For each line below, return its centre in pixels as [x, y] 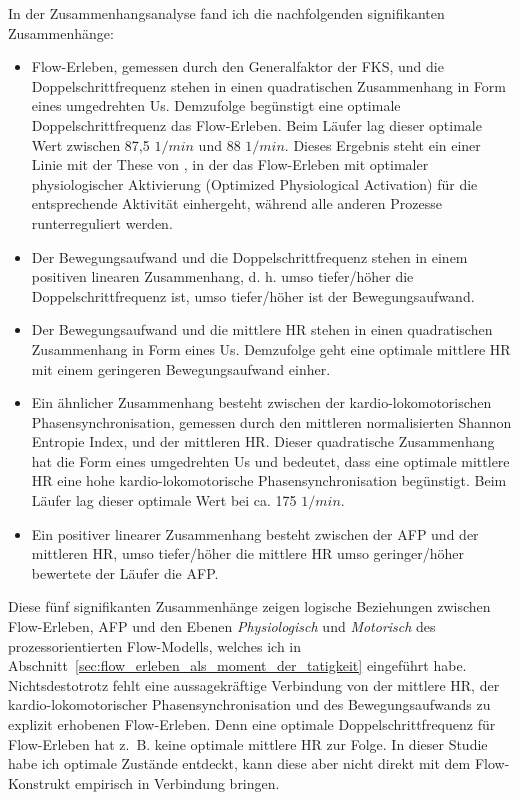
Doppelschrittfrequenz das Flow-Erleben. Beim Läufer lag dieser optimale [256, 124]
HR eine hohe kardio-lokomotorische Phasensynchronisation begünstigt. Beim [269, 480]
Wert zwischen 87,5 [90, 144]
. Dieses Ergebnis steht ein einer [382, 144]
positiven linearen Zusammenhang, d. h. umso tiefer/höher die [222, 276]
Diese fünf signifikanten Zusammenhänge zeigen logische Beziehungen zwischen [249, 606]
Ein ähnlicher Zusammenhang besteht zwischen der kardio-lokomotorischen [261, 402]
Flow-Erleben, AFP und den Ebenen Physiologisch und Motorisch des [222, 626]
